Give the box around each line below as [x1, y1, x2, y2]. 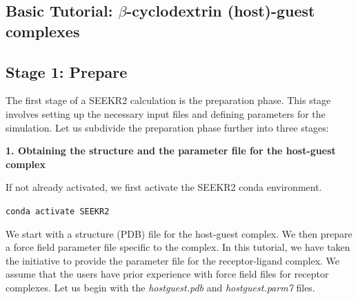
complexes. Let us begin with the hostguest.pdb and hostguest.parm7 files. [6, 280, 315, 294]
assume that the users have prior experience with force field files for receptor [6, 267, 329, 281]
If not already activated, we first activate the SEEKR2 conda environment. [6, 180, 322, 194]
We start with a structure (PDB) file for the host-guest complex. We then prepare [6, 226, 352, 240]
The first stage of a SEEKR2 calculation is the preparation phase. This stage [6, 93, 331, 107]
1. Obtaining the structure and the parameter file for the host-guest [6, 143, 336, 158]
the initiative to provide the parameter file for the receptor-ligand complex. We [6, 253, 340, 267]
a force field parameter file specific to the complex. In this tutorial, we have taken [6, 240, 350, 254]
